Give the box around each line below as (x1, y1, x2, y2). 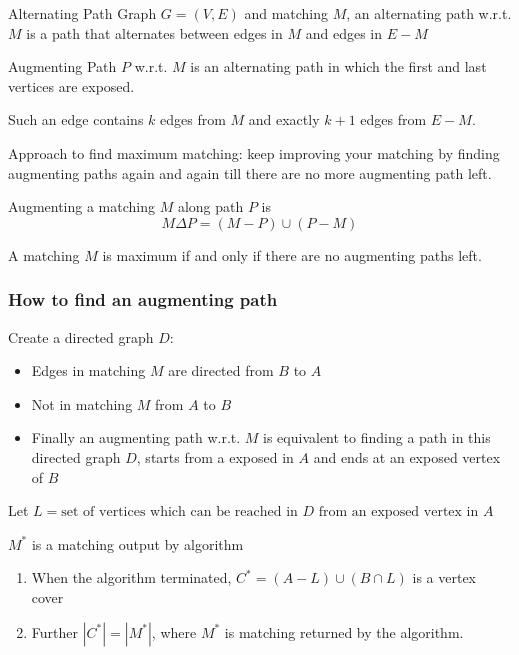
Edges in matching (31, 360, 146, 381)
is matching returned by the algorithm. (224, 621, 464, 642)
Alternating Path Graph (8, 3, 157, 23)
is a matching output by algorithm (31, 533, 244, 554)
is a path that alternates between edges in (26, 22, 283, 43)
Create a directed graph (8, 326, 154, 347)
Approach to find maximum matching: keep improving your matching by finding (8, 142, 500, 163)
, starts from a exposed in (136, 446, 294, 467)
